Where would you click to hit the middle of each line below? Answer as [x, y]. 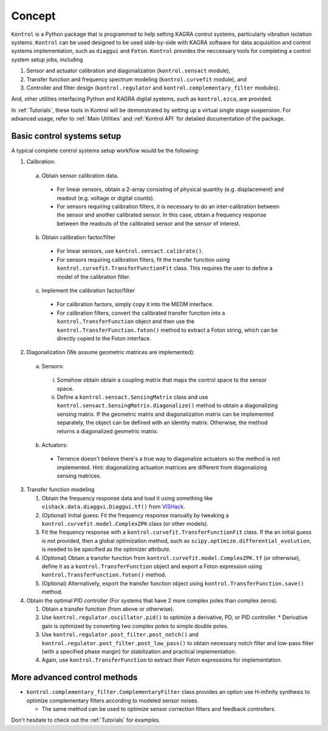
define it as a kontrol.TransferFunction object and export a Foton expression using [152, 566]
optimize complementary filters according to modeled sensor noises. [112, 701]
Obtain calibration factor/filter [78, 237]
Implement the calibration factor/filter [88, 291]
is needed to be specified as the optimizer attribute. [106, 549]
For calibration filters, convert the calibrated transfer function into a [141, 313]
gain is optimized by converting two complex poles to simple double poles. [135, 626]
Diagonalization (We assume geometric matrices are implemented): [111, 352]
